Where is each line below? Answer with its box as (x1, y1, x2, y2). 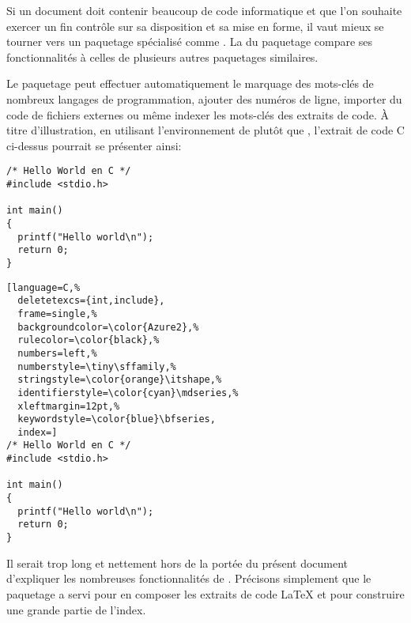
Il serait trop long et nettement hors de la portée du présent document (6, 554, 349, 571)
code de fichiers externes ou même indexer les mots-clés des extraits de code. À (6, 106, 389, 123)
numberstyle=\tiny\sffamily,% (17, 361, 176, 372)
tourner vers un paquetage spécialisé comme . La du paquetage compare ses (6, 33, 373, 50)
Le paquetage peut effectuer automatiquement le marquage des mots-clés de (6, 75, 374, 92)
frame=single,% (17, 308, 97, 319)
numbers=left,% (17, 347, 97, 359)
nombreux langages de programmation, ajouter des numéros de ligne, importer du (6, 90, 402, 107)
